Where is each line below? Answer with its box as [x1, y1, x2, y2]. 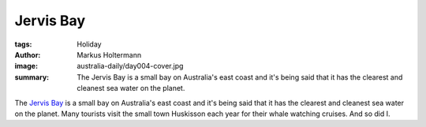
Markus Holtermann [77, 50, 142, 59]
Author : [14, 50, 41, 59]
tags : [14, 39, 32, 49]
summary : [14, 72, 50, 82]
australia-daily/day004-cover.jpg [77, 62, 184, 71]
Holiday [77, 39, 102, 49]
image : [14, 62, 39, 71]
